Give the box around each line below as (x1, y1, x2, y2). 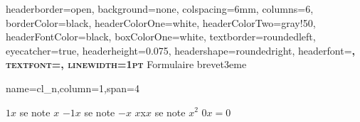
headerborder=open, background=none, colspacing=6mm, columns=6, (6, 1, 314, 16)
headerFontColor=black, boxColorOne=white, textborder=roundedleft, (6, 29, 316, 44)
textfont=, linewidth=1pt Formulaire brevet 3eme (6, 57, 247, 72)
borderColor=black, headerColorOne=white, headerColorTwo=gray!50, (6, 15, 316, 30)
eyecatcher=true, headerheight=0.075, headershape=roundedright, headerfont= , (6, 43, 355, 57)
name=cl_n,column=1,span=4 (6, 80, 139, 95)
